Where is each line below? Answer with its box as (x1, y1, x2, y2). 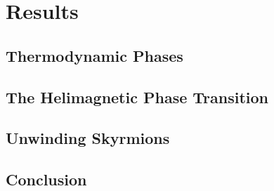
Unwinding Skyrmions (6, 127, 170, 149)
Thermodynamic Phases (6, 44, 183, 66)
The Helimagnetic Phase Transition (6, 86, 268, 107)
